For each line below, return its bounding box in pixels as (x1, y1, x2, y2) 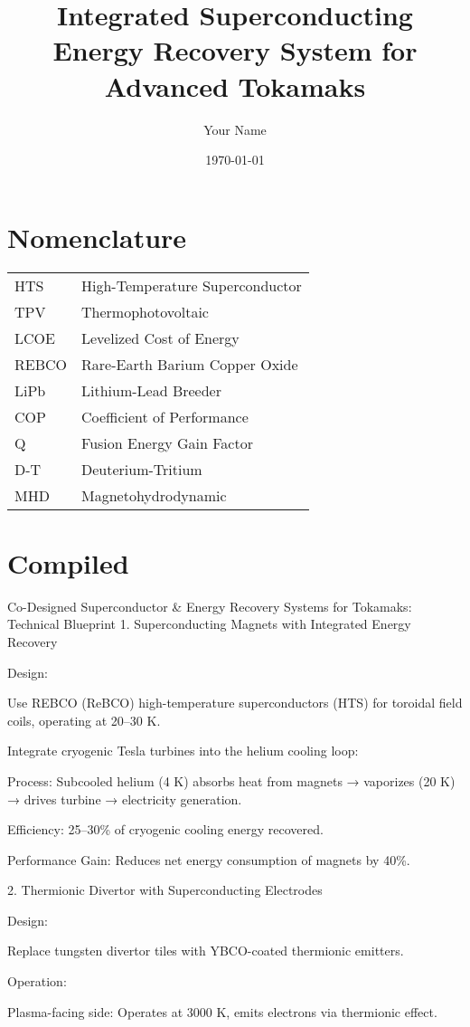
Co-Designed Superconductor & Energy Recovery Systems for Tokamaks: (7, 596, 412, 615)
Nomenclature (7, 218, 187, 255)
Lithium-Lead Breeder (81, 379, 221, 401)
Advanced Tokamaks (104, 67, 366, 104)
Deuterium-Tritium (81, 458, 202, 480)
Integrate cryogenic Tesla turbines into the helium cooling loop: (7, 741, 359, 760)
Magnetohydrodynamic (81, 484, 227, 506)
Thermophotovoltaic (81, 300, 209, 322)
